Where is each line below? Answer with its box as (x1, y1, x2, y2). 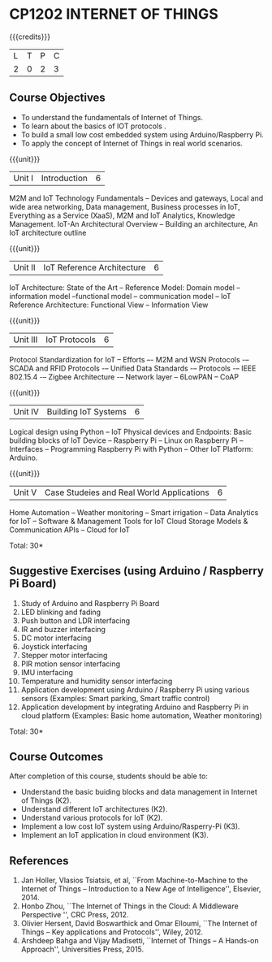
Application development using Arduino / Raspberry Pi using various (20, 684, 250, 695)
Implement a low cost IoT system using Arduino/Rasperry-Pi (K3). (20, 821, 240, 831)
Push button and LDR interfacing (20, 615, 131, 626)
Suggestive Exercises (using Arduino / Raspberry (9, 564, 265, 578)
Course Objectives (9, 91, 106, 105)
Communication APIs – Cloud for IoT (9, 525, 131, 535)
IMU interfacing (20, 667, 74, 677)
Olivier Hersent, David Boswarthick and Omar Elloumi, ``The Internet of (20, 919, 258, 929)
